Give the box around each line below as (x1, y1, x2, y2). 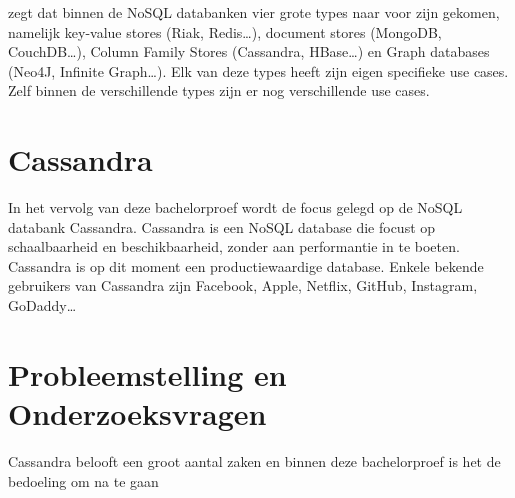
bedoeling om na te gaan (8, 470, 159, 491)
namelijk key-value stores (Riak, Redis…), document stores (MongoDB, (8, 21, 442, 42)
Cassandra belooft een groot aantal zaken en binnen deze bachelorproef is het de (8, 450, 501, 471)
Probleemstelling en (8, 353, 287, 394)
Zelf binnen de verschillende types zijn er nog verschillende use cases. (8, 80, 430, 101)
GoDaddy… (8, 295, 77, 316)
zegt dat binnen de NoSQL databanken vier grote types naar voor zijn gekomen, (8, 2, 500, 22)
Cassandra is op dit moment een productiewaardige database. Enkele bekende (8, 255, 484, 276)
